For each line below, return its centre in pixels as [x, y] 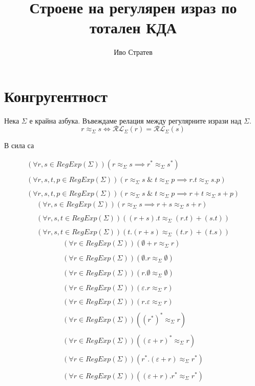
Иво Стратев [133, 52]
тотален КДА [133, 27]
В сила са [19, 145]
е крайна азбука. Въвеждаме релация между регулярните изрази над [135, 120]
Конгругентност [56, 96]
